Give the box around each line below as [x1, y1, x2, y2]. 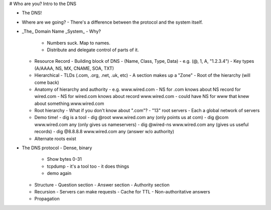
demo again [47, 170, 72, 176]
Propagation [34, 196, 60, 202]
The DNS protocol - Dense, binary [22, 145, 92, 151]
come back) [34, 79, 60, 85]
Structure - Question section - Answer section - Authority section [34, 181, 170, 188]
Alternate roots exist [34, 136, 76, 142]
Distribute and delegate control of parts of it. [47, 47, 139, 53]
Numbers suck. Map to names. [47, 40, 110, 46]
